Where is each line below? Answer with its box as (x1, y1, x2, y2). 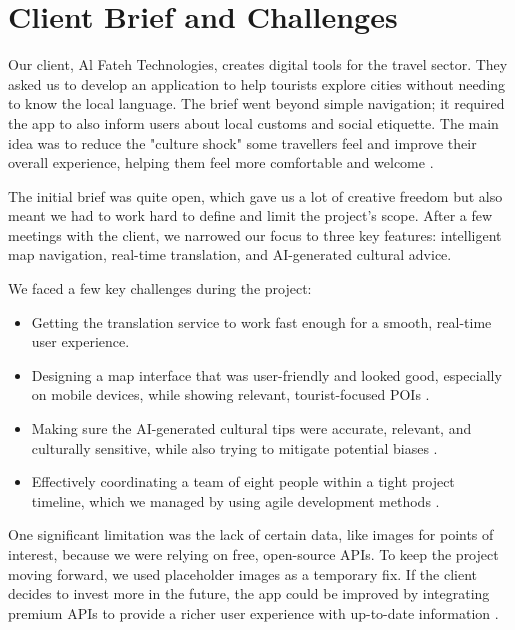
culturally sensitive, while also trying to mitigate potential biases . (31, 437, 438, 458)
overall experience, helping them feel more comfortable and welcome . (8, 152, 434, 173)
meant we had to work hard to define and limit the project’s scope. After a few (8, 205, 493, 226)
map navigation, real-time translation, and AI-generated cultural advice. (8, 244, 452, 265)
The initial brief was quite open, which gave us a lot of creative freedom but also (8, 185, 503, 206)
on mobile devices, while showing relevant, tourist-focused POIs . (31, 384, 430, 405)
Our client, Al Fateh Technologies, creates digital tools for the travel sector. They (8, 54, 508, 75)
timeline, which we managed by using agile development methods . (31, 490, 440, 511)
